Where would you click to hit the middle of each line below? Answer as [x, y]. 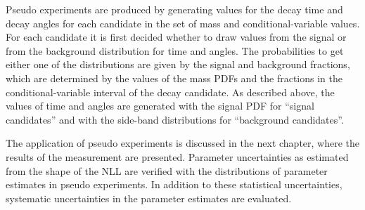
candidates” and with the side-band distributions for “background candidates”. [175, 119]
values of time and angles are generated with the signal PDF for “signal [160, 106]
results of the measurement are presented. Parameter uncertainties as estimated [177, 156]
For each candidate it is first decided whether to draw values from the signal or [176, 37]
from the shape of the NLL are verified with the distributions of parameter [167, 170]
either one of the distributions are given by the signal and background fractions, [178, 64]
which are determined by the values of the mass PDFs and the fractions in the [174, 78]
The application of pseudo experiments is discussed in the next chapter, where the [183, 143]
